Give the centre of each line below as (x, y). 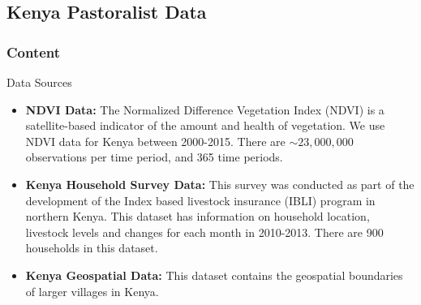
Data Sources (39, 82)
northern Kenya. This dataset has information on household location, (198, 216)
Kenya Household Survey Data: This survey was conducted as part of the (220, 184)
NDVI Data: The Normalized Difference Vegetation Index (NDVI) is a (205, 109)
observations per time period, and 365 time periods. (154, 157)
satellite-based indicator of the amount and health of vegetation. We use (205, 125)
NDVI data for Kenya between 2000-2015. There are (155, 141)
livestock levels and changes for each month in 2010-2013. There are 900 (204, 232)
